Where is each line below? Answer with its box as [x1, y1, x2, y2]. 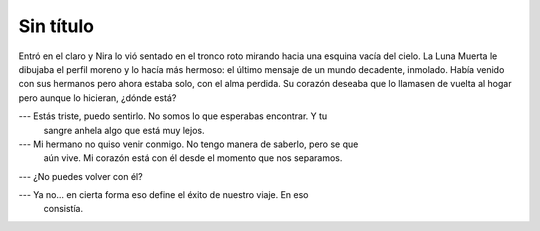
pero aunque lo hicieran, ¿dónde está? [18, 91, 177, 104]
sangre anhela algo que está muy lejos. [43, 124, 205, 136]
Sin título [18, 15, 95, 37]
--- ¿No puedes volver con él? [18, 170, 144, 182]
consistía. [43, 203, 84, 215]
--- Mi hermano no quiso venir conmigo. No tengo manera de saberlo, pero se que [18, 138, 359, 150]
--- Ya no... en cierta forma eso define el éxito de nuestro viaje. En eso [18, 189, 309, 201]
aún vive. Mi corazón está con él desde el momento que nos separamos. [43, 152, 343, 164]
